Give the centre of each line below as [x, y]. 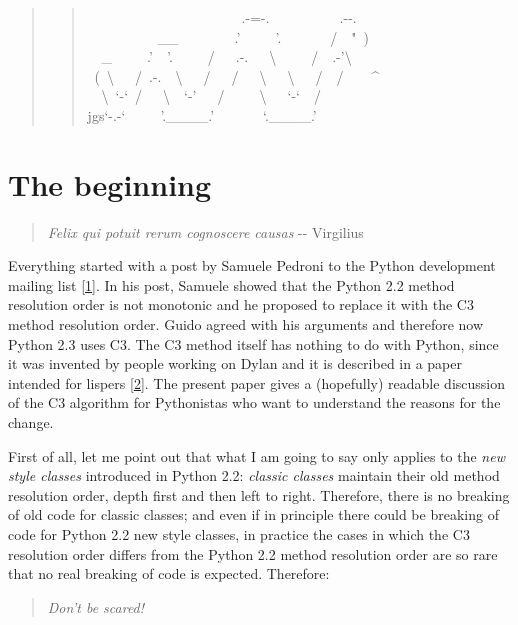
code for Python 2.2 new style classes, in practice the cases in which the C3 [239, 534]
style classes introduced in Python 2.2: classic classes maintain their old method [254, 475]
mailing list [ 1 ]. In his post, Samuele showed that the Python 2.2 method [231, 284]
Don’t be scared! [96, 606]
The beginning [110, 183]
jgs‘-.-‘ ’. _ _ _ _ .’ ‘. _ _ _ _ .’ [202, 114]
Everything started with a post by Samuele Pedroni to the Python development [252, 265]
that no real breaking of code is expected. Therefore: [169, 573]
